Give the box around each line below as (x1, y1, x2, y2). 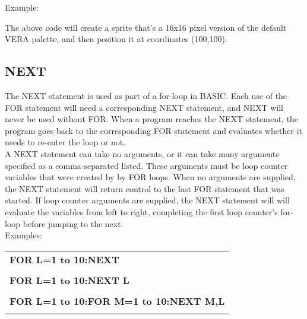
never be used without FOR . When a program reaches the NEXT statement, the (5, 113, 299, 125)
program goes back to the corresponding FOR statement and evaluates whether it (5, 124, 302, 136)
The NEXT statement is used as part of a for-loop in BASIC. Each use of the (5, 89, 287, 101)
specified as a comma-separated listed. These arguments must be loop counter (5, 159, 288, 171)
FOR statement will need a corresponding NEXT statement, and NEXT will (5, 101, 283, 113)
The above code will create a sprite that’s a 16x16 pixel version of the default (5, 21, 287, 33)
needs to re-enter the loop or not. (5, 136, 126, 148)
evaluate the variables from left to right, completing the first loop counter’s (5, 205, 278, 218)
